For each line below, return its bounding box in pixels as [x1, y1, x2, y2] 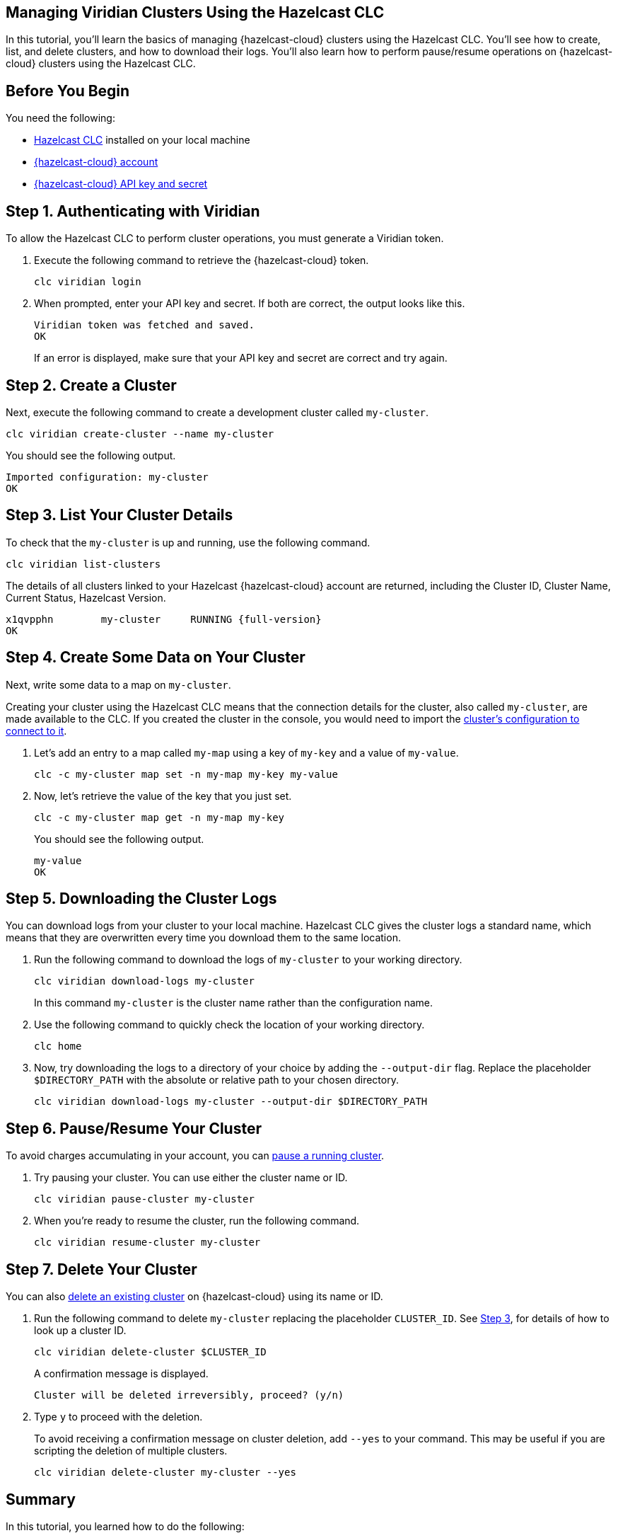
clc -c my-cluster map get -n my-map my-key [34, 811, 285, 823]
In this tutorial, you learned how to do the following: [6, 1520, 245, 1533]
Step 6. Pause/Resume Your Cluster [6, 1119, 262, 1137]
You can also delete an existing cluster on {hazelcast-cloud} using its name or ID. [6, 1290, 383, 1303]
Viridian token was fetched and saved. [34, 319, 255, 331]
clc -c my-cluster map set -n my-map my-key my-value [34, 768, 338, 780]
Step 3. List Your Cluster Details [6, 506, 233, 524]
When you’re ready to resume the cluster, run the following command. [34, 1215, 360, 1227]
